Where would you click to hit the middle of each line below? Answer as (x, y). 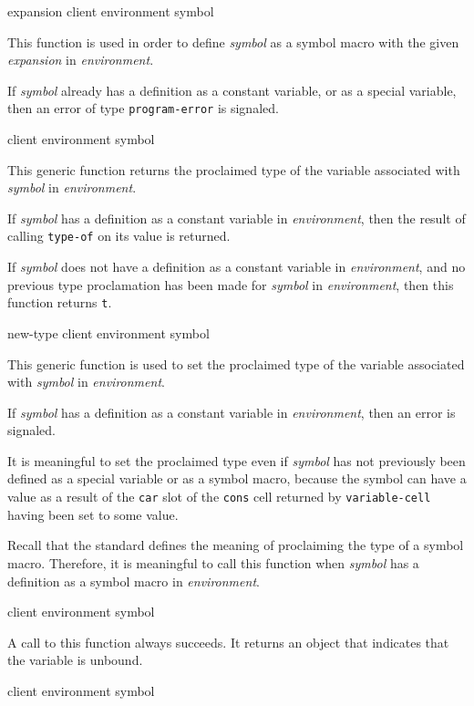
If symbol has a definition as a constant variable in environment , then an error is (232, 412)
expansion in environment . (81, 60)
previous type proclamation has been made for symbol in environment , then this (231, 284)
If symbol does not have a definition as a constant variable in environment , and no (237, 267)
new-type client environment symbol (108, 332)
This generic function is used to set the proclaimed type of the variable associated (236, 363)
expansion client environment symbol (111, 11)
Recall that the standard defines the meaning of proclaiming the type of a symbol (236, 545)
